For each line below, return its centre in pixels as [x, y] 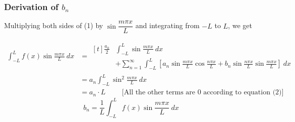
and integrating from [167, 25]
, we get [240, 25]
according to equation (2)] [244, 93]
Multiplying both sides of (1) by [54, 25]
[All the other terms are [159, 93]
